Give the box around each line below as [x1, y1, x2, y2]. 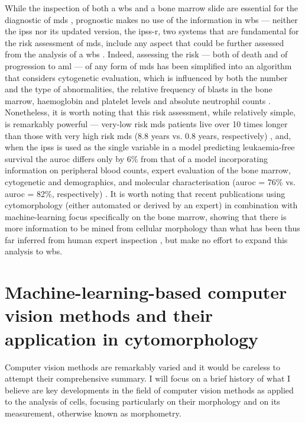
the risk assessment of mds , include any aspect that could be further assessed [5, 36, 284, 49]
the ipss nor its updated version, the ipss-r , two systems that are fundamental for [5, 25, 299, 37]
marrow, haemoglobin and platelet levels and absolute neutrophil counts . [5, 94, 271, 106]
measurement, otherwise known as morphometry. [5, 406, 181, 419]
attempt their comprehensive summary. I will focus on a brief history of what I [5, 372, 291, 385]
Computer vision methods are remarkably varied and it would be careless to [5, 360, 281, 373]
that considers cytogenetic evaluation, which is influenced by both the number [5, 71, 288, 83]
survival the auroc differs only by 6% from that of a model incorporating [5, 152, 268, 164]
